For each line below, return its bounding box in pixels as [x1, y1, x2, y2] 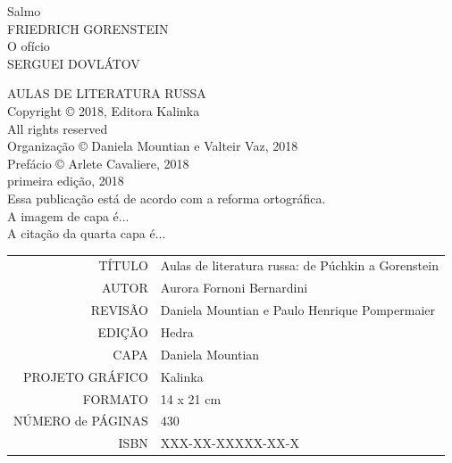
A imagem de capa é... [7, 206, 130, 225]
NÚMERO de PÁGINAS [13, 411, 148, 430]
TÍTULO [98, 256, 148, 275]
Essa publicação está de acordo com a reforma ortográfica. [7, 188, 326, 207]
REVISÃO [90, 301, 148, 319]
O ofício [7, 37, 50, 55]
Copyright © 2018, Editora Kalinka [7, 101, 200, 120]
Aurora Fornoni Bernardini [160, 278, 308, 297]
